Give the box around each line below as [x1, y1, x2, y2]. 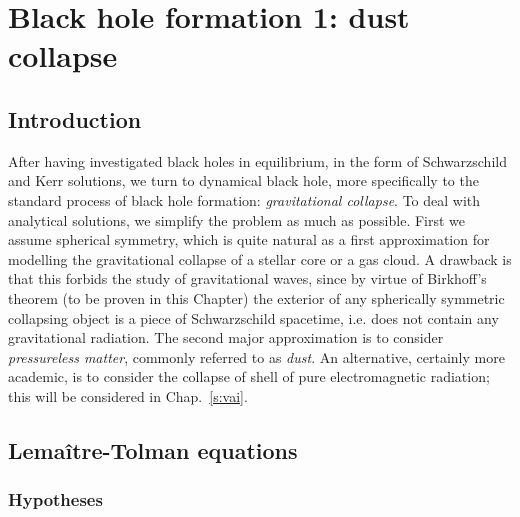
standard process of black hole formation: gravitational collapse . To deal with [8, 189, 481, 210]
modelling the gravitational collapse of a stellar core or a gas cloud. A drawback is [8, 248, 512, 269]
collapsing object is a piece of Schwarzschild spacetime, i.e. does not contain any [8, 307, 499, 328]
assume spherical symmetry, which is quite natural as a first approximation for [8, 229, 490, 250]
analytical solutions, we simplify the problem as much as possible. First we [8, 209, 466, 230]
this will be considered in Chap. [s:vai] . [8, 385, 248, 406]
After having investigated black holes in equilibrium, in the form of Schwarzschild [8, 150, 507, 171]
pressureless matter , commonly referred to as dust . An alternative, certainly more [8, 346, 505, 367]
